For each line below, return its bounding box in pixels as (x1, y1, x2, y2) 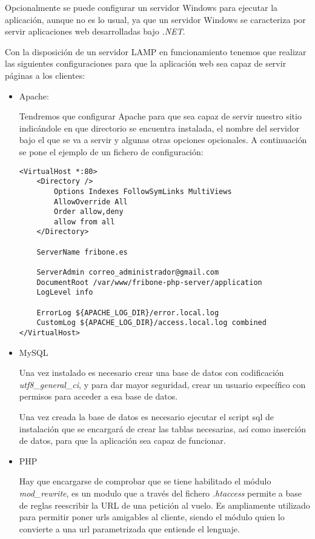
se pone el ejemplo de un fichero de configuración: (19, 145, 204, 158)
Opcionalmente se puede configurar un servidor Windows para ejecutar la (5, 1, 278, 13)
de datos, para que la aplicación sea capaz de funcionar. (19, 434, 226, 447)
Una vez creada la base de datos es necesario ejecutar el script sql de (19, 410, 274, 423)
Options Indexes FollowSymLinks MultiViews (54, 187, 232, 196)
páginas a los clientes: (5, 69, 85, 81)
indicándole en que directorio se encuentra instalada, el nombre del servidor (19, 121, 300, 134)
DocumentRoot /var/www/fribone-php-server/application (36, 278, 262, 287)
